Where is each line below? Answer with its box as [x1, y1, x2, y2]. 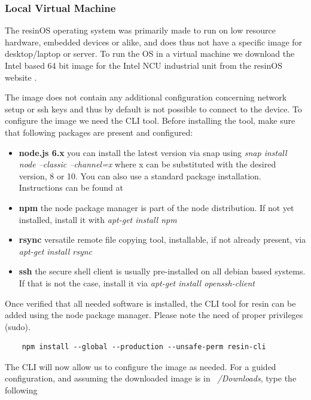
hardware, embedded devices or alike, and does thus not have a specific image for [5, 35, 303, 48]
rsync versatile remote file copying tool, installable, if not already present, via [19, 233, 306, 246]
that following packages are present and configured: [5, 126, 193, 138]
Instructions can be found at [19, 181, 123, 194]
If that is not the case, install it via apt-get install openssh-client [19, 276, 255, 289]
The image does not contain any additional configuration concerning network [5, 91, 287, 103]
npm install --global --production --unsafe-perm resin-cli [22, 343, 266, 352]
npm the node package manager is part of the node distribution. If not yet [19, 201, 294, 213]
